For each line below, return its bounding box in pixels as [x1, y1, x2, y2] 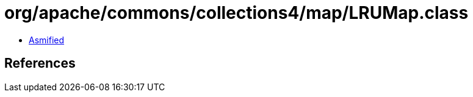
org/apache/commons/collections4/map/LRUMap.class [4, 2, 469, 23]
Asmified [29, 34, 65, 45]
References [4, 56, 76, 71]
